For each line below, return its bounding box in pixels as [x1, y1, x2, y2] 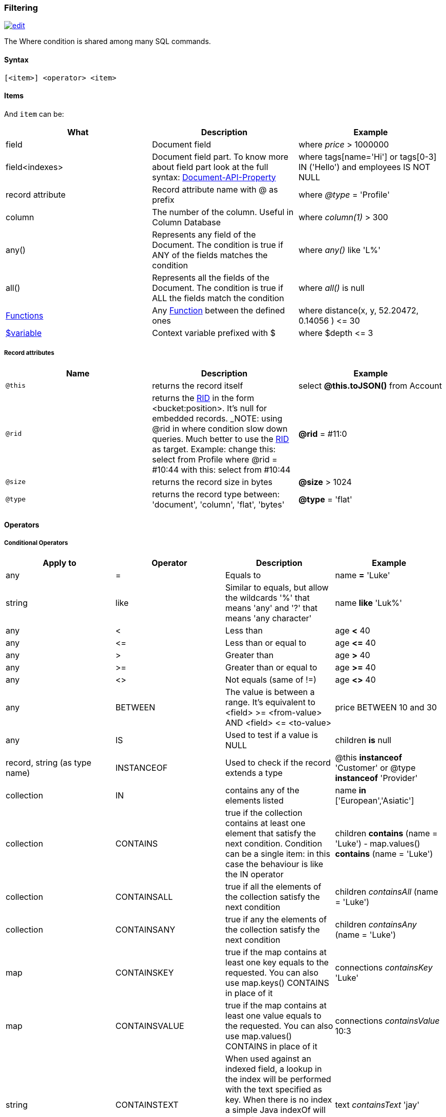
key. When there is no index [225, 1094, 332, 1105]
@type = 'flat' [298, 494, 352, 504]
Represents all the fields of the [152, 272, 270, 283]
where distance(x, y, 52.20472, [298, 305, 419, 315]
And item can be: [4, 109, 65, 118]
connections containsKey [335, 962, 433, 973]
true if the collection [225, 807, 303, 818]
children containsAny [335, 919, 417, 930]
